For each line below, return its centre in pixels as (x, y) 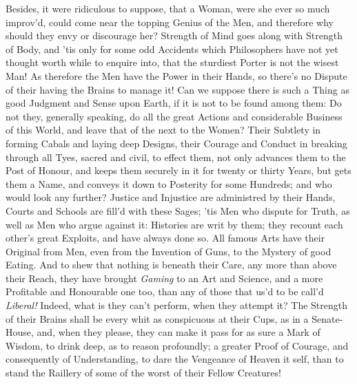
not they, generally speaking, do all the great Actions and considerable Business (174, 116)
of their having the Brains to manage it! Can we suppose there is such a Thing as (177, 89)
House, (20, 332)
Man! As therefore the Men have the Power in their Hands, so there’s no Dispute (176, 75)
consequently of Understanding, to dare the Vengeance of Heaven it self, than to (175, 359)
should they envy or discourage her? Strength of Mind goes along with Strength (174, 35)
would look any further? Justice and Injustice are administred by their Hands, (171, 197)
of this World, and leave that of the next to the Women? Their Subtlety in (163, 130)
